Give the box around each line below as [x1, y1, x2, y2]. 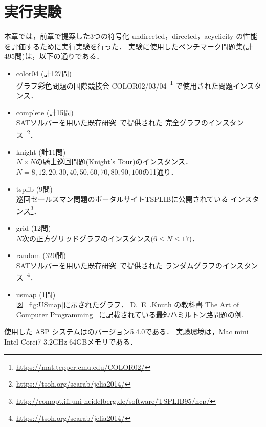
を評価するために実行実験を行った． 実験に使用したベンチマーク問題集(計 [4, 40, 253, 51]
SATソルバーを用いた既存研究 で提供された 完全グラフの [16, 117, 208, 127]
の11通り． [142, 166, 178, 177]
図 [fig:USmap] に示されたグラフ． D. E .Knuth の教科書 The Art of [16, 299, 239, 310]
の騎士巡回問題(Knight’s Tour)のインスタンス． [35, 156, 192, 167]
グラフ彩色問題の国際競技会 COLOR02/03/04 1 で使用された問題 [16, 78, 233, 91]
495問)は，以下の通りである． [4, 51, 104, 61]
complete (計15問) [16, 107, 74, 118]
